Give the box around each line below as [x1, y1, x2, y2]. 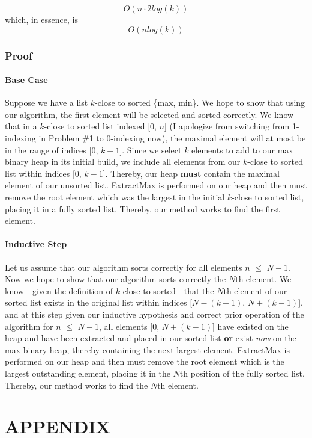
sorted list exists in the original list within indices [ [5, 296, 193, 309]
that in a [5, 120, 37, 132]
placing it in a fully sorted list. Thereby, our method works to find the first [5, 202, 280, 215]
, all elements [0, [99, 319, 160, 332]
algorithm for [5, 319, 53, 332]
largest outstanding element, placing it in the [5, 366, 170, 379]
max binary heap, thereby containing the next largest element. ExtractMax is [5, 343, 290, 356]
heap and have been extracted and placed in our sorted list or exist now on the [5, 332, 296, 344]
